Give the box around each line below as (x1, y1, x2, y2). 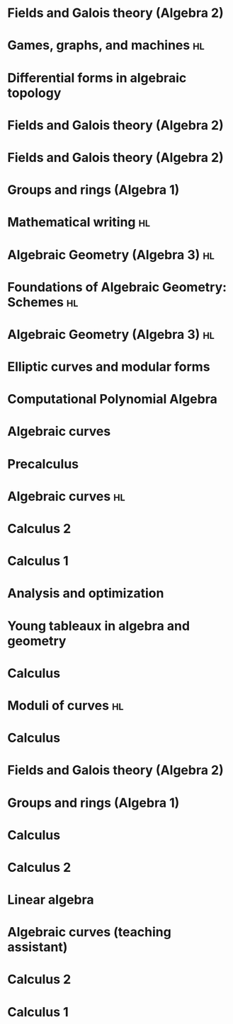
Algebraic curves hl (7, 488, 125, 504)
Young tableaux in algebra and (7, 618, 190, 634)
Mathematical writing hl (7, 214, 151, 231)
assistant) (7, 939, 68, 955)
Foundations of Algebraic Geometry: (7, 279, 227, 295)
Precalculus (7, 456, 79, 472)
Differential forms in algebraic (7, 69, 187, 86)
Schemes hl (7, 294, 79, 310)
